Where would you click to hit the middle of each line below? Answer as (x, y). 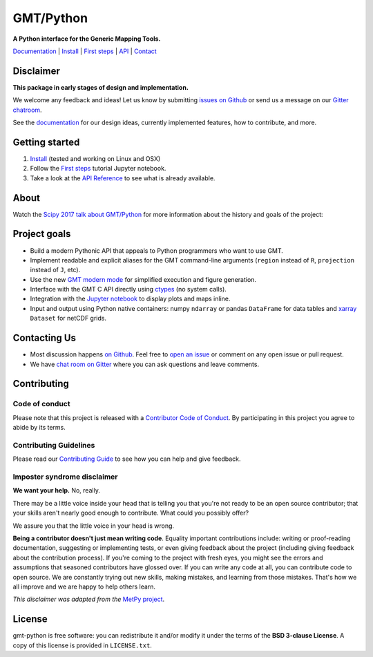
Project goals (42, 234)
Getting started (46, 142)
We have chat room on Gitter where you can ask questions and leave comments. (144, 364)
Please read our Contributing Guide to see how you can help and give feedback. (127, 459)
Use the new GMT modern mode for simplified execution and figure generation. (143, 279)
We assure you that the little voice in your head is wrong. (94, 526)
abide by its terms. (39, 428)
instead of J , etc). (55, 270)
